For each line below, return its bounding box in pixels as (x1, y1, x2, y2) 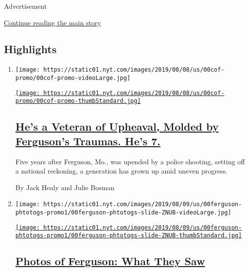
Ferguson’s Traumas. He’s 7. (15, 133, 160, 148)
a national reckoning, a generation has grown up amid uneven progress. (15, 166, 228, 176)
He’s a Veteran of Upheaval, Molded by (15, 119, 219, 134)
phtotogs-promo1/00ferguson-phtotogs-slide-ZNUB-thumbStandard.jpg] (15, 232, 242, 239)
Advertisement (4, 1, 47, 11)
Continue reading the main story (4, 17, 101, 27)
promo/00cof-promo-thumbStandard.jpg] (15, 97, 141, 105)
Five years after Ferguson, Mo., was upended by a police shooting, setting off (15, 156, 245, 166)
